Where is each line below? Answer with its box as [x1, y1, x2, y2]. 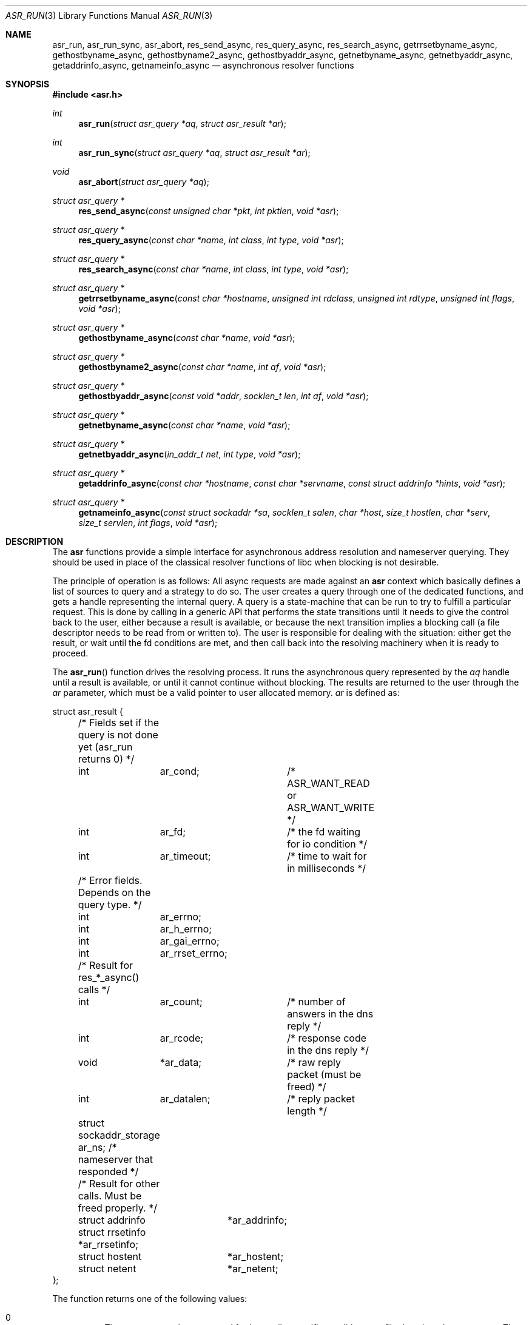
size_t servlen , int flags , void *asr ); [78, 518, 218, 528]
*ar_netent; [227, 1263, 278, 1275]
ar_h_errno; [160, 923, 212, 935]
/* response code [287, 1032, 367, 1044]
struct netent [78, 1263, 136, 1275]
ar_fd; [160, 826, 186, 838]
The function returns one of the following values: [52, 1293, 247, 1304]
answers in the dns [287, 1008, 374, 1020]
